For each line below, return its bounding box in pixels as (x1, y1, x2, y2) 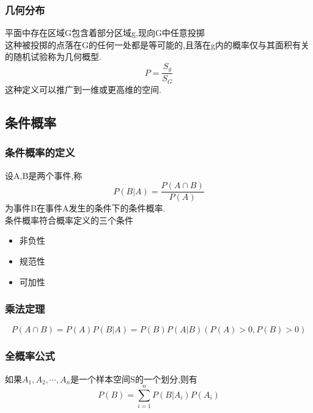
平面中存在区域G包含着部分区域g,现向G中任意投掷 (5, 26, 205, 39)
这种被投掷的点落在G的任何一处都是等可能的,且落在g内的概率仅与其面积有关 (5, 38, 309, 51)
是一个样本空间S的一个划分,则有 (70, 372, 197, 385)
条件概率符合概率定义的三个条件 (5, 213, 133, 226)
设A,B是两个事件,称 (5, 169, 83, 181)
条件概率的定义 (5, 145, 75, 160)
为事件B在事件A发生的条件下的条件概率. (5, 202, 166, 214)
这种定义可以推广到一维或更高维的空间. (5, 82, 161, 95)
